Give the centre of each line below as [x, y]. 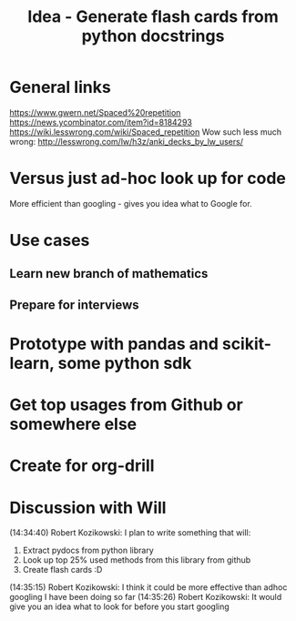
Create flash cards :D [62, 570]
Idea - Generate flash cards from [153, 17]
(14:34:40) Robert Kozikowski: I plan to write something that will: [130, 533]
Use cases [50, 241]
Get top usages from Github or [126, 405]
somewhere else [73, 424]
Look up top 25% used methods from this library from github [137, 560]
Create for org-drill [82, 466]
